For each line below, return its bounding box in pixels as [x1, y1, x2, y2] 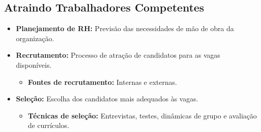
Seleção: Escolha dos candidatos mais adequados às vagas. [16, 93, 198, 104]
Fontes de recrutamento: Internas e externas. [28, 76, 177, 87]
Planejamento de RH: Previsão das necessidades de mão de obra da [16, 23, 234, 34]
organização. [16, 33, 54, 43]
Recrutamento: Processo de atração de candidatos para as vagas [16, 50, 220, 60]
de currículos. [28, 120, 69, 130]
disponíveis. [16, 59, 52, 70]
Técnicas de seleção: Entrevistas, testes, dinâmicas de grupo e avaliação [28, 110, 257, 120]
